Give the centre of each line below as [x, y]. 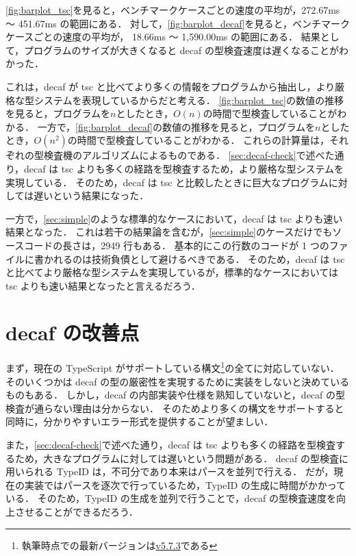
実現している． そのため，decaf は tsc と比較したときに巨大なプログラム [167, 182]
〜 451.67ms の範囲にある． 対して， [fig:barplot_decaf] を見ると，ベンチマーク [178, 23]
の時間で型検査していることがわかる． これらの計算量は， [199, 140]
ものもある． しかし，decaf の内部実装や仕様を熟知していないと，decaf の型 [176, 395]
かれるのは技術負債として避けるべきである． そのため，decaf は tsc [194, 258]
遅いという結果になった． [91, 195]
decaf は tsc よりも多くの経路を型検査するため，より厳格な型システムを [184, 168]
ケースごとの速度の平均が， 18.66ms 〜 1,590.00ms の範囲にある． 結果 [163, 37]
